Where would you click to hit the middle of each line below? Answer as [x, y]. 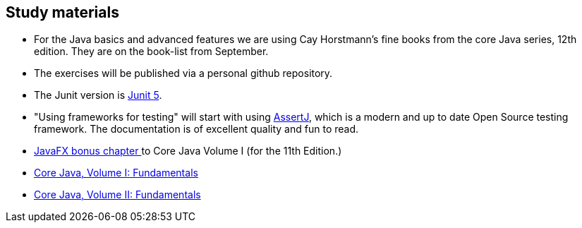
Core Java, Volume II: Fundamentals [117, 195]
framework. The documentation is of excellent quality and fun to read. [196, 129]
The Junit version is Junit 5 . [98, 95]
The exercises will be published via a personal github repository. [183, 73]
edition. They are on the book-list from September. [151, 52]
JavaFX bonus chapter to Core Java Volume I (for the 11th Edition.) [188, 151]
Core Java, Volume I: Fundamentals [116, 173]
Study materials [62, 12]
